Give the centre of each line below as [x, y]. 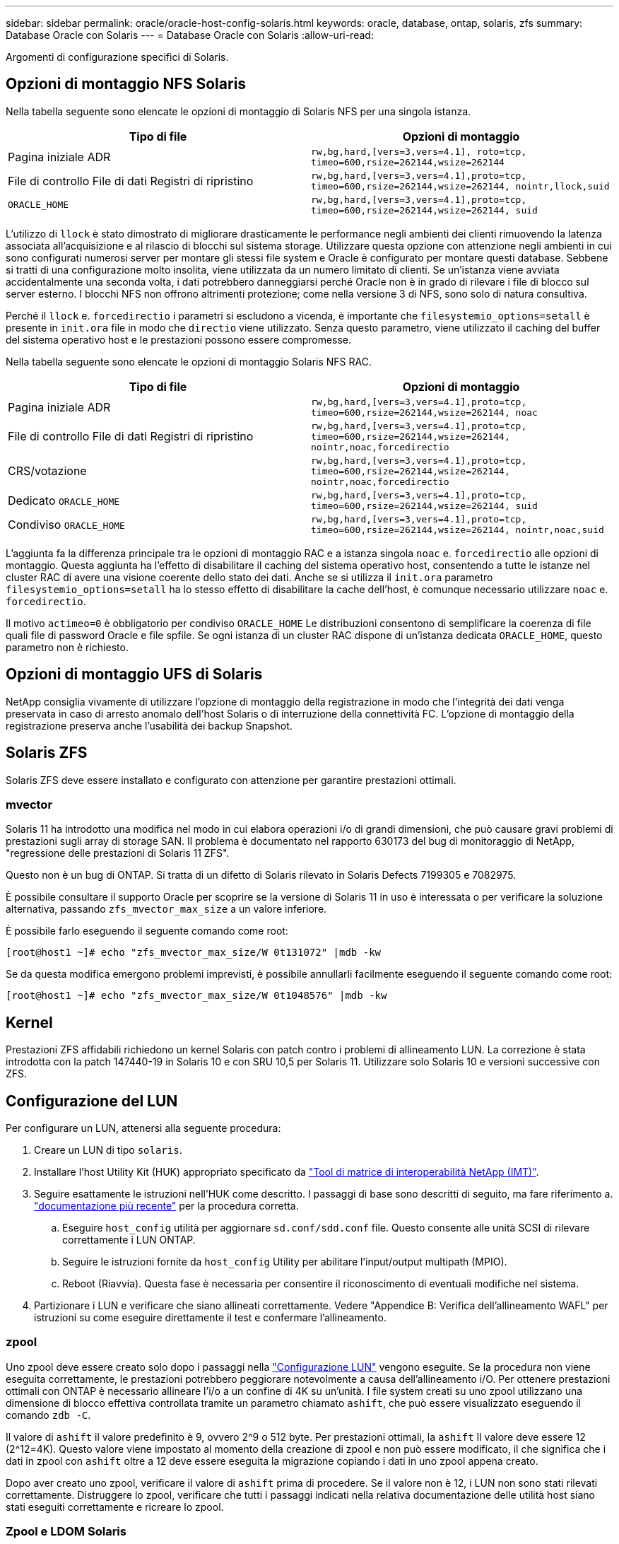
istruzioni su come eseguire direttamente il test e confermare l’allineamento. [210, 1317]
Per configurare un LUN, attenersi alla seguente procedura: [143, 1128]
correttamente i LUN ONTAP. [129, 1239]
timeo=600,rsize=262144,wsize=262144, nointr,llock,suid [460, 186]
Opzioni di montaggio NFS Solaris [126, 84]
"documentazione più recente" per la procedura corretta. [166, 1205]
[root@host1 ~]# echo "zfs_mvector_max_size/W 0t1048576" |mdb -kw [196, 996]
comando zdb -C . [48, 1415]
